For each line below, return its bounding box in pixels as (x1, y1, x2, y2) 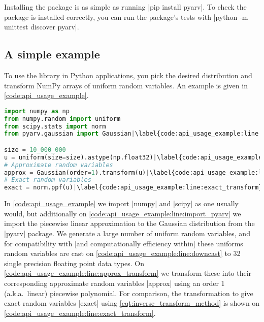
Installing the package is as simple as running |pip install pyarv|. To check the (4, 2, 247, 12)
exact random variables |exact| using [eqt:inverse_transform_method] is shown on (4, 298, 260, 308)
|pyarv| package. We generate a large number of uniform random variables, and (4, 228, 250, 238)
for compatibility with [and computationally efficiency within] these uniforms (4, 238, 243, 248)
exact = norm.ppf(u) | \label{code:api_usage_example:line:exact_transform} (4, 184, 262, 191)
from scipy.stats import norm (4, 122, 106, 130)
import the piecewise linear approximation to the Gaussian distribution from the (4, 218, 255, 229)
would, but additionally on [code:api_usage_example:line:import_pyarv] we (4, 208, 241, 218)
